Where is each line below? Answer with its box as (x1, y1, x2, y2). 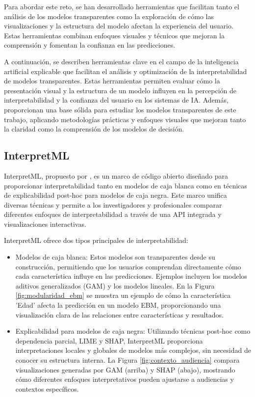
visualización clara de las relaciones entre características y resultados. (15, 309, 224, 319)
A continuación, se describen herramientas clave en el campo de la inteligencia (4, 56, 239, 66)
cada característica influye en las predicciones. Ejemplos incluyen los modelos (15, 271, 247, 281)
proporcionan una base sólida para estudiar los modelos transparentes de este (4, 104, 236, 114)
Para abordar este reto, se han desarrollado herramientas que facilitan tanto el (4, 1, 239, 11)
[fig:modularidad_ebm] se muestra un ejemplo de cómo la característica (15, 290, 231, 300)
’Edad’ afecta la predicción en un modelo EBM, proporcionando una (15, 300, 221, 310)
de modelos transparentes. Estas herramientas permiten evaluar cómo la (4, 76, 220, 86)
